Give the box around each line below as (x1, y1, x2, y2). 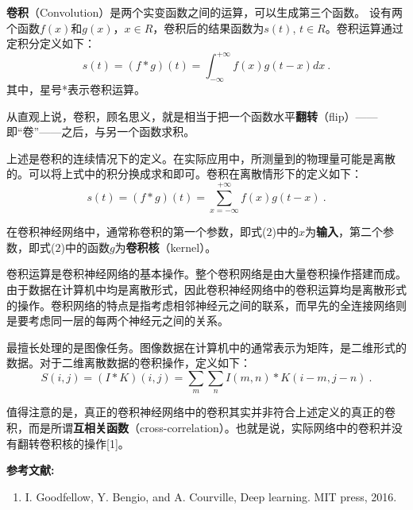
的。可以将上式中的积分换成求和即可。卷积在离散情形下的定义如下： (6, 165, 362, 182)
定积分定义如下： (6, 35, 95, 52)
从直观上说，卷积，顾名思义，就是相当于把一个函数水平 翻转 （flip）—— (6, 107, 378, 124)
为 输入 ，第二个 (304, 223, 383, 240)
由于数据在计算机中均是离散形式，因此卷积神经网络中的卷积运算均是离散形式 (6, 281, 407, 298)
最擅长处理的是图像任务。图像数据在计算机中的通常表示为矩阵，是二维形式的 (6, 338, 407, 355)
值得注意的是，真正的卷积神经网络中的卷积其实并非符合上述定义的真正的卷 (6, 404, 396, 420)
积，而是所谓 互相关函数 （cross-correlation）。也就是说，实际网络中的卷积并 (6, 419, 392, 435)
